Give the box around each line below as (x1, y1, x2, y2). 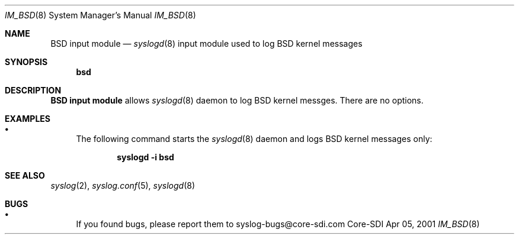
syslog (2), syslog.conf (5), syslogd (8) (50, 180, 196, 190)
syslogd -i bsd (117, 152, 174, 162)
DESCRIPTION (5, 85, 62, 95)
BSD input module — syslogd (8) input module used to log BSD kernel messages (50, 38, 363, 49)
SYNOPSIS (5, 57, 48, 67)
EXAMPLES (5, 114, 50, 124)
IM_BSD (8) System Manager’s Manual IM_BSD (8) (5, 10, 196, 20)
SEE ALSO (5, 170, 45, 180)
